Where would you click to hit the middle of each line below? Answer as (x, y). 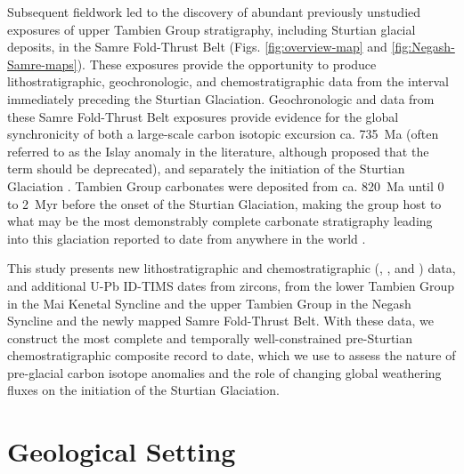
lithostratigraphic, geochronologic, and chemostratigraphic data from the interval (228, 81)
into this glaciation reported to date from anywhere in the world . (187, 238)
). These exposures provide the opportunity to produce (227, 64)
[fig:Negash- (423, 47)
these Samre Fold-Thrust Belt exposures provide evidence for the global (203, 116)
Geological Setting (122, 451)
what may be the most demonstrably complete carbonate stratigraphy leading (220, 221)
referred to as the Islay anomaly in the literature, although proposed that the (218, 151)
